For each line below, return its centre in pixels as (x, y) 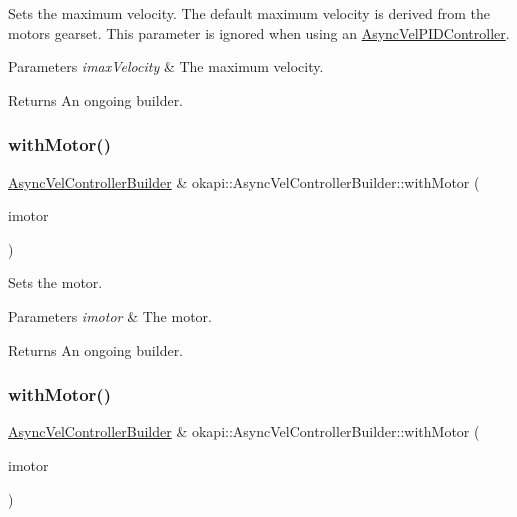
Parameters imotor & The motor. (110, 315)
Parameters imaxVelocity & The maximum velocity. (166, 66)
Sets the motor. (55, 282)
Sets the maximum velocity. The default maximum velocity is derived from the (249, 13)
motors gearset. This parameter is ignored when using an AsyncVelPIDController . (259, 32)
